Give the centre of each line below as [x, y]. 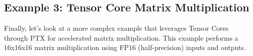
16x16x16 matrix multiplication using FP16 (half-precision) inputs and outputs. [125, 47]
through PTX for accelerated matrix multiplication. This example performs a [121, 37]
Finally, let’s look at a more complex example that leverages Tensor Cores [116, 28]
